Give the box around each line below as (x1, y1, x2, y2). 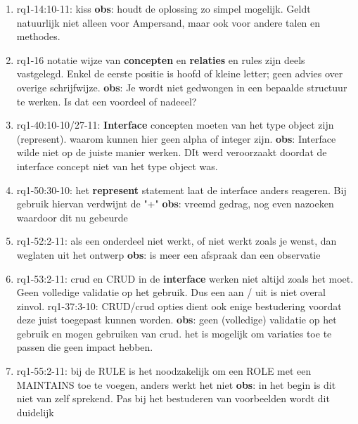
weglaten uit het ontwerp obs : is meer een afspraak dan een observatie (16, 247, 321, 262)
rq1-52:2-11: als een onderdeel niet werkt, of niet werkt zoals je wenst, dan (16, 233, 337, 248)
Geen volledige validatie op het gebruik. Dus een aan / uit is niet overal (16, 285, 326, 300)
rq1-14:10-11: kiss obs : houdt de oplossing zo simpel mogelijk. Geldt (16, 1, 311, 15)
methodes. (16, 29, 60, 44)
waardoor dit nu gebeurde (16, 210, 128, 224)
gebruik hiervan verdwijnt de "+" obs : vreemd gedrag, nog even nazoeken (16, 196, 334, 211)
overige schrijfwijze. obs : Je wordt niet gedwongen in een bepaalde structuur (16, 79, 347, 94)
